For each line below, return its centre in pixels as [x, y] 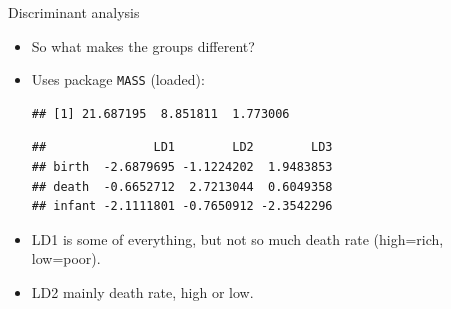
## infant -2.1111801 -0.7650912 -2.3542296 [182, 206]
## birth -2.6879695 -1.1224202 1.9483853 [182, 167]
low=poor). [66, 258]
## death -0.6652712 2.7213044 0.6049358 [182, 186]
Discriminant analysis [74, 12]
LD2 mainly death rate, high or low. [142, 292]
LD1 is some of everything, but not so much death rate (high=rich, [237, 238]
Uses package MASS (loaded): [118, 79]
